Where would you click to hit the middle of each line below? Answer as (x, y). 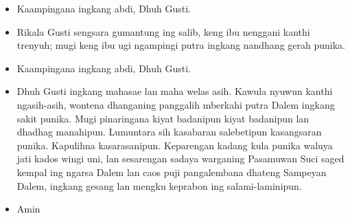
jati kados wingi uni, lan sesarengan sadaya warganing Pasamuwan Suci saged (180, 159)
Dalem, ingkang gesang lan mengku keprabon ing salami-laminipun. (159, 185)
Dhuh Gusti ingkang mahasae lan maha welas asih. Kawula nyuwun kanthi (175, 91)
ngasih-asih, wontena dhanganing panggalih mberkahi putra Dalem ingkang (176, 104)
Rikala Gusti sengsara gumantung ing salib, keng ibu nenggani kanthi (163, 31)
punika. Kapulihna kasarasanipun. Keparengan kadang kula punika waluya (175, 145)
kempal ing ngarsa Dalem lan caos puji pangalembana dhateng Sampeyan (172, 172)
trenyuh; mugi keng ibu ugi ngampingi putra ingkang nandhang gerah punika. (181, 45)
